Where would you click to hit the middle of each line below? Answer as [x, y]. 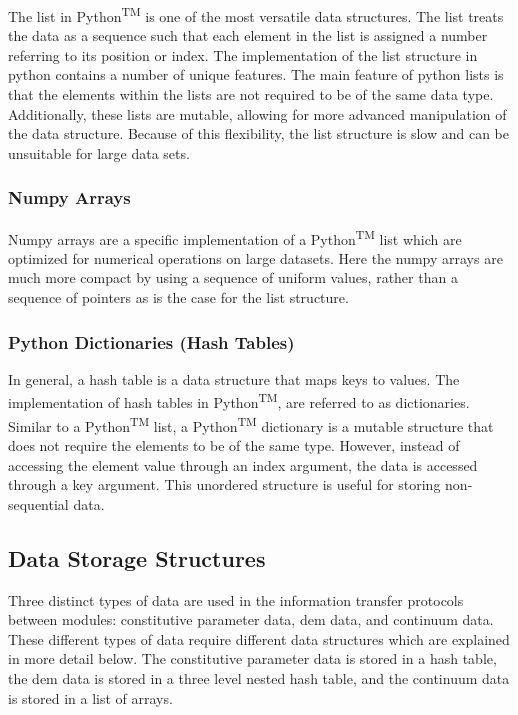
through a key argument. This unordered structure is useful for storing [224, 484]
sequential [38, 503]
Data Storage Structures [137, 557]
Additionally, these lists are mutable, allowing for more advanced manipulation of [257, 113]
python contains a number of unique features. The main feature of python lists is [256, 74]
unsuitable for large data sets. [99, 152]
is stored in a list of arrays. [90, 697]
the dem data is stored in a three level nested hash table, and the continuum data [259, 677]
